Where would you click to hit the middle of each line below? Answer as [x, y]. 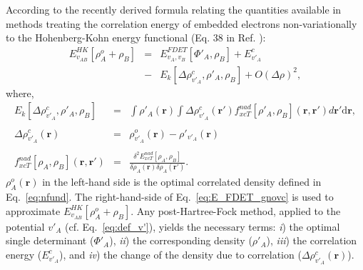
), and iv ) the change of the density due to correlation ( [180, 254]
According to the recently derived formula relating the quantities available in [174, 9]
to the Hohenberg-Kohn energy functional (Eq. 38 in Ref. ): [136, 37]
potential [25, 226]
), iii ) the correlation [312, 240]
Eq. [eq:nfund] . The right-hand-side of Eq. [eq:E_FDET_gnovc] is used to [170, 197]
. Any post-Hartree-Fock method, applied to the [236, 210]
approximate [33, 210]
